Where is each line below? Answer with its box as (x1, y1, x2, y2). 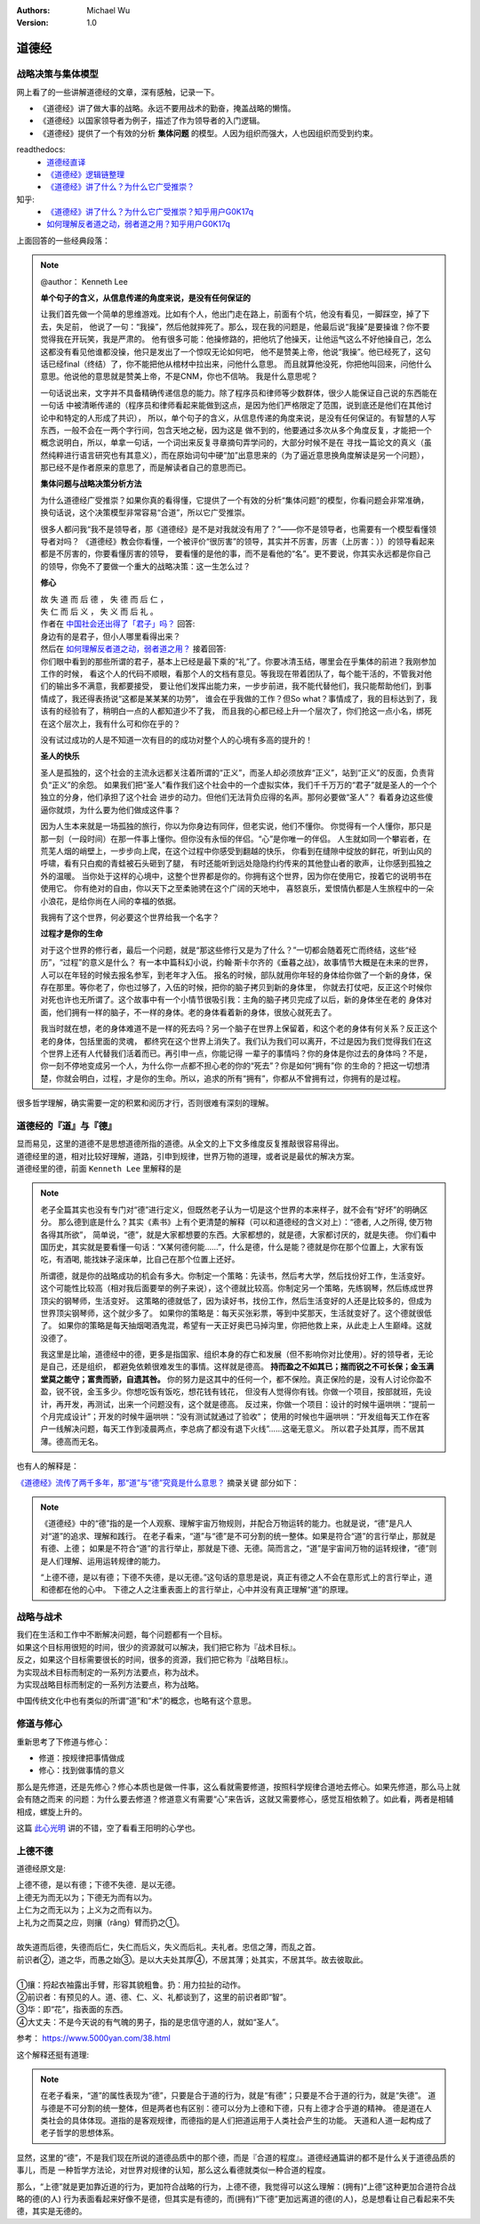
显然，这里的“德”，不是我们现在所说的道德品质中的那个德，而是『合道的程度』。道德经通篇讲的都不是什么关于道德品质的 (16, 2152, 456, 2163)
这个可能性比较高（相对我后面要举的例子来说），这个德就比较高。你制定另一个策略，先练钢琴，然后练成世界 (40, 1283, 434, 1293)
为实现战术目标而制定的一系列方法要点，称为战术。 (16, 1666, 204, 1677)
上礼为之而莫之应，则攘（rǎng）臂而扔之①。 (16, 1917, 185, 1928)
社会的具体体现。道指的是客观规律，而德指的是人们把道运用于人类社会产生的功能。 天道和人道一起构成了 (47, 2115, 432, 2126)
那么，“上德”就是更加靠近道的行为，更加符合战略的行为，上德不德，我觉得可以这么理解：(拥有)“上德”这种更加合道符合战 (16, 2180, 457, 2192)
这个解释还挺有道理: (16, 2049, 90, 2059)
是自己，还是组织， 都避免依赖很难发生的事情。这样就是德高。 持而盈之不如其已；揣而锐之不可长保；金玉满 (40, 1361, 435, 1372)
